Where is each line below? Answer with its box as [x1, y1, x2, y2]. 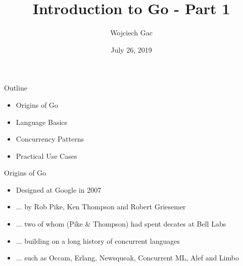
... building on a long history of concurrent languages [16, 235, 180, 246]
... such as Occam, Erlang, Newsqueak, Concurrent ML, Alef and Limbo [16, 252, 239, 263]
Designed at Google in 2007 [16, 184, 102, 195]
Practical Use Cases [16, 150, 77, 161]
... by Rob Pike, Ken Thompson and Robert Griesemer [16, 201, 186, 212]
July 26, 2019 [111, 44, 152, 55]
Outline [4, 82, 27, 93]
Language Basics [16, 116, 68, 127]
